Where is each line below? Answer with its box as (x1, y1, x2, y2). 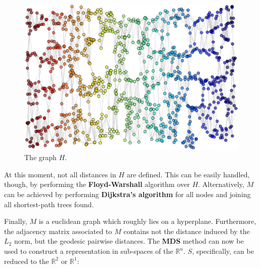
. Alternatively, (198, 179, 244, 189)
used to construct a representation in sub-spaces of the (4, 246, 174, 256)
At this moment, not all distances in (4, 169, 116, 179)
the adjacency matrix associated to (4, 225, 112, 236)
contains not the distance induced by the (123, 225, 250, 236)
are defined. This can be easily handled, (126, 169, 250, 179)
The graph (24, 152, 57, 163)
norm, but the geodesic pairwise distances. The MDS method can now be (14, 236, 244, 246)
